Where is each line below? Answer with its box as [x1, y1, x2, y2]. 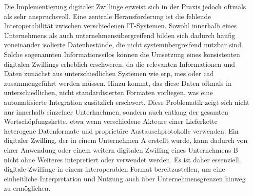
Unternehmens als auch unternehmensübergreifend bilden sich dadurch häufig [4, 30, 235, 40]
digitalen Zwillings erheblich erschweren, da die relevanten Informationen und [4, 59, 235, 69]
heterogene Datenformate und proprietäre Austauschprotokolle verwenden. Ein [4, 125, 239, 136]
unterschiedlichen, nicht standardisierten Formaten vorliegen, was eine [4, 87, 213, 98]
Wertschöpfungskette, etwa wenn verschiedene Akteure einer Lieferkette [4, 116, 218, 126]
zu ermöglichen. [4, 183, 51, 193]
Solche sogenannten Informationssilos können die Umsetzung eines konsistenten [4, 49, 240, 59]
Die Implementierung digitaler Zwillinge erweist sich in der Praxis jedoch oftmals [4, 1, 246, 11]
